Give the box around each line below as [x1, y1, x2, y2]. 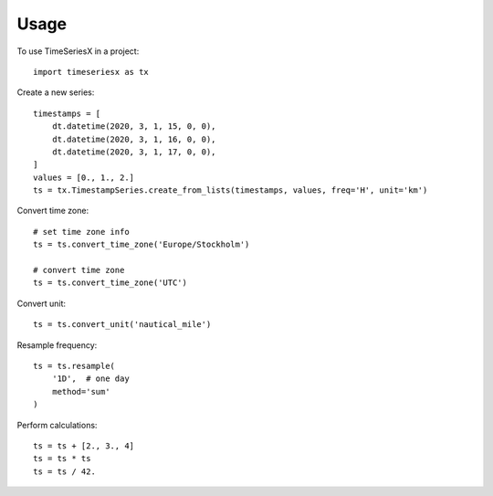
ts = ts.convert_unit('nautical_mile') [33, 320, 212, 330]
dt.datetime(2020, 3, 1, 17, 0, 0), [51, 146, 216, 157]
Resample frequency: [16, 339, 98, 351]
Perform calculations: [16, 419, 98, 430]
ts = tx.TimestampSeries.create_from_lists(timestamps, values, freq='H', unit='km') [33, 185, 428, 195]
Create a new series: [16, 87, 95, 98]
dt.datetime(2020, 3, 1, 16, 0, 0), [51, 133, 216, 144]
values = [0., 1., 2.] [33, 172, 135, 183]
